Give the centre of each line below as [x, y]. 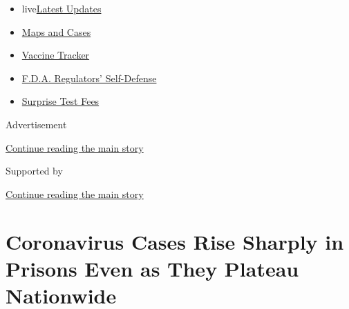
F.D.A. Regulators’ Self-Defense [89, 78]
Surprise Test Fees [60, 101]
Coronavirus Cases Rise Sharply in [175, 241]
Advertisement [36, 124]
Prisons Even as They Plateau [152, 268]
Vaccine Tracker [56, 55]
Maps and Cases [56, 31]
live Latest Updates [62, 8]
